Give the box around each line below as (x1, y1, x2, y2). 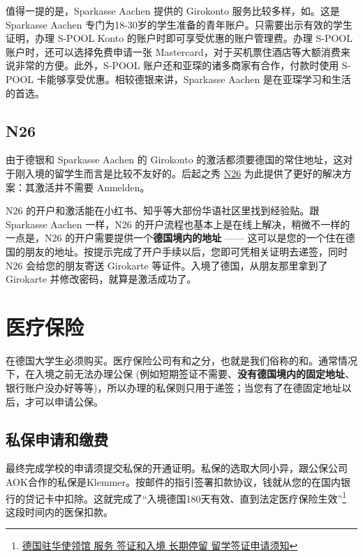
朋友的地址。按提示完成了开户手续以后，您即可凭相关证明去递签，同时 (24, 244, 348, 258)
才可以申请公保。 (24, 394, 103, 408)
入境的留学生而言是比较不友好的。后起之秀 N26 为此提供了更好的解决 (24, 165, 342, 180)
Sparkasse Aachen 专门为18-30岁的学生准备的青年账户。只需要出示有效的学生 (6, 17, 353, 31)
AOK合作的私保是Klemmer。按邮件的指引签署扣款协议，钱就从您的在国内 (6, 475, 341, 489)
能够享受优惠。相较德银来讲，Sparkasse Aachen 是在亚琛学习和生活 (46, 71, 351, 86)
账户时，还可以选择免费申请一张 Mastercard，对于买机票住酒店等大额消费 (6, 44, 341, 59)
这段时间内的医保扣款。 (6, 504, 113, 519)
